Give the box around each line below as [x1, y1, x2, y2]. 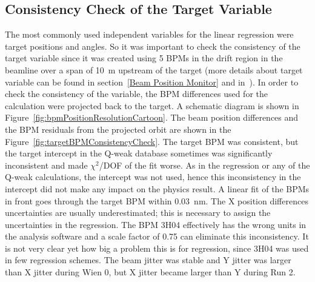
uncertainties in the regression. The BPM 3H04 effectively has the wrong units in [5, 218, 307, 230]
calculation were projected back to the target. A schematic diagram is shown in [5, 99, 299, 112]
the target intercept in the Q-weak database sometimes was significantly [5, 147, 273, 159]
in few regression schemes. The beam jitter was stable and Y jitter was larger [5, 253, 291, 266]
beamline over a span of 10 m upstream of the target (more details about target [5, 63, 303, 76]
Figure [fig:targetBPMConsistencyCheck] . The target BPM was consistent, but [5, 135, 299, 147]
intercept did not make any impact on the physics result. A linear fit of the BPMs [5, 182, 310, 195]
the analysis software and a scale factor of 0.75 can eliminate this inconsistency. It [5, 230, 309, 243]
